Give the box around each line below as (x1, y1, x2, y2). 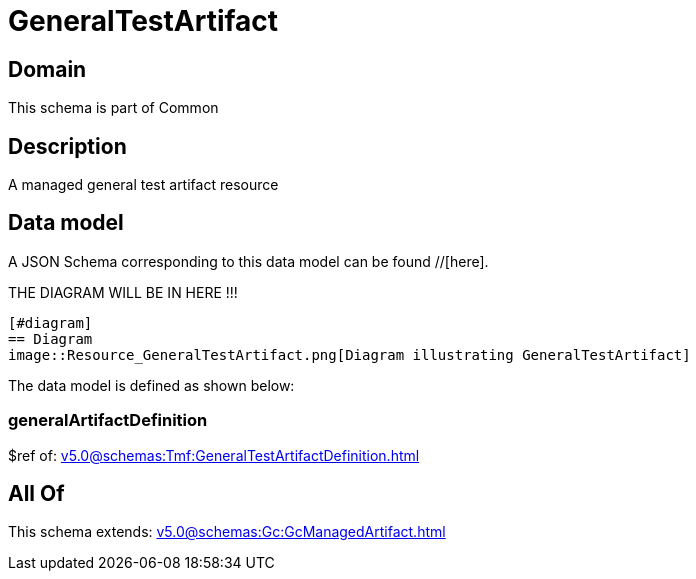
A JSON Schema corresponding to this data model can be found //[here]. (8, 252, 489, 270)
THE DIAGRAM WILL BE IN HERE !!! (8, 283, 238, 301)
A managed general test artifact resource (8, 176, 279, 194)
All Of (8, 481, 65, 507)
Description (8, 133, 127, 159)
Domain (8, 56, 87, 82)
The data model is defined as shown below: (8, 376, 295, 394)
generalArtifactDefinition (8, 410, 208, 431)
